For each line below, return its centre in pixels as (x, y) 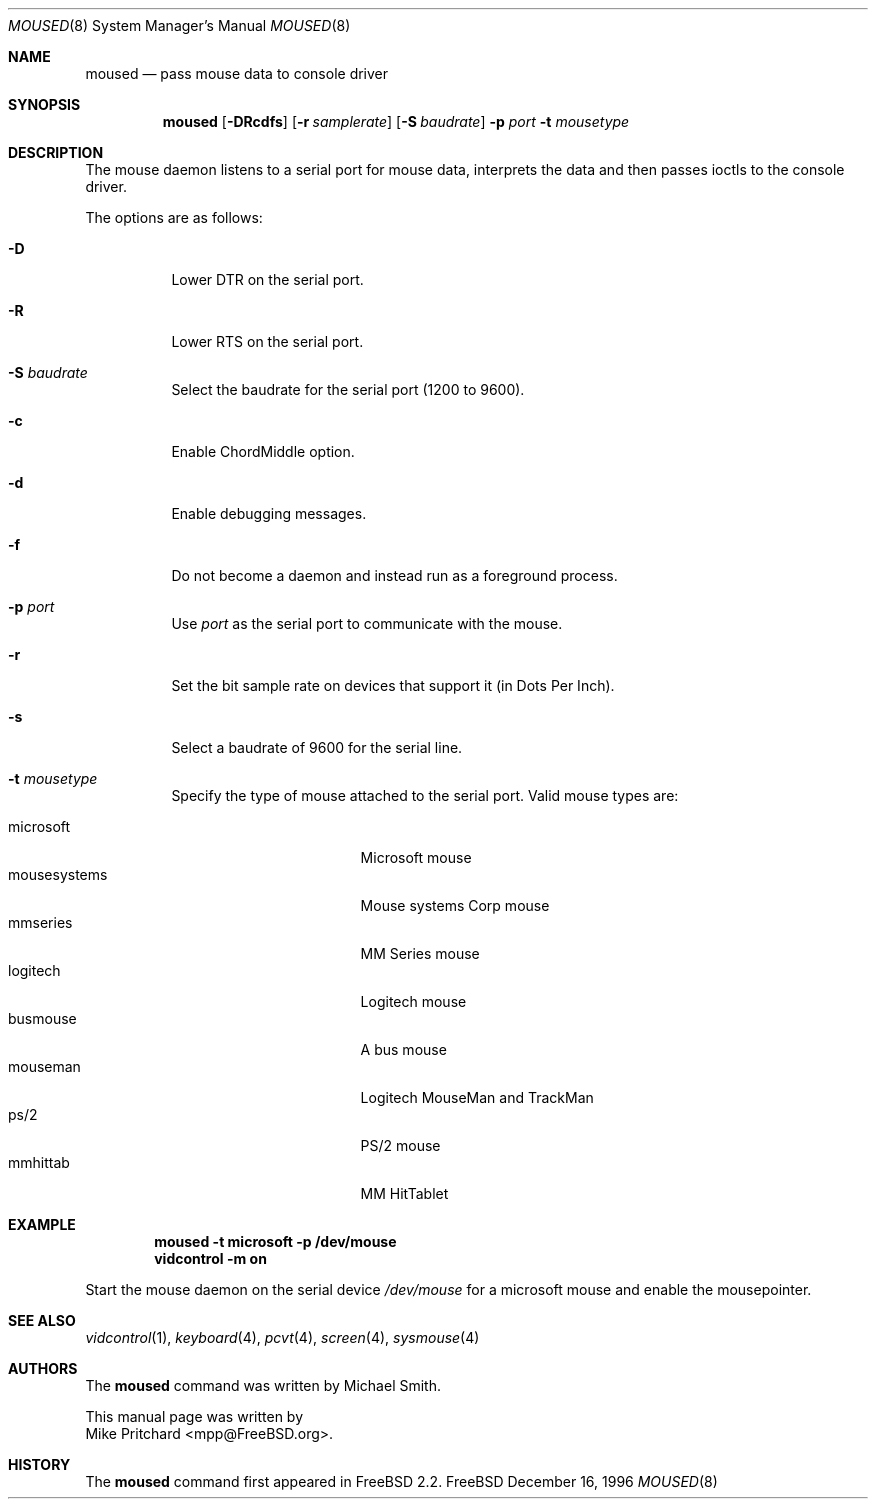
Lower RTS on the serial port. (267, 341)
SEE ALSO (42, 1320)
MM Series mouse (420, 953)
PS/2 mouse (400, 1145)
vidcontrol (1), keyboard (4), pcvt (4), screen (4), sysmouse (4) (282, 1337)
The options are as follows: (174, 217)
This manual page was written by (194, 1416)
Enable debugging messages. (269, 513)
